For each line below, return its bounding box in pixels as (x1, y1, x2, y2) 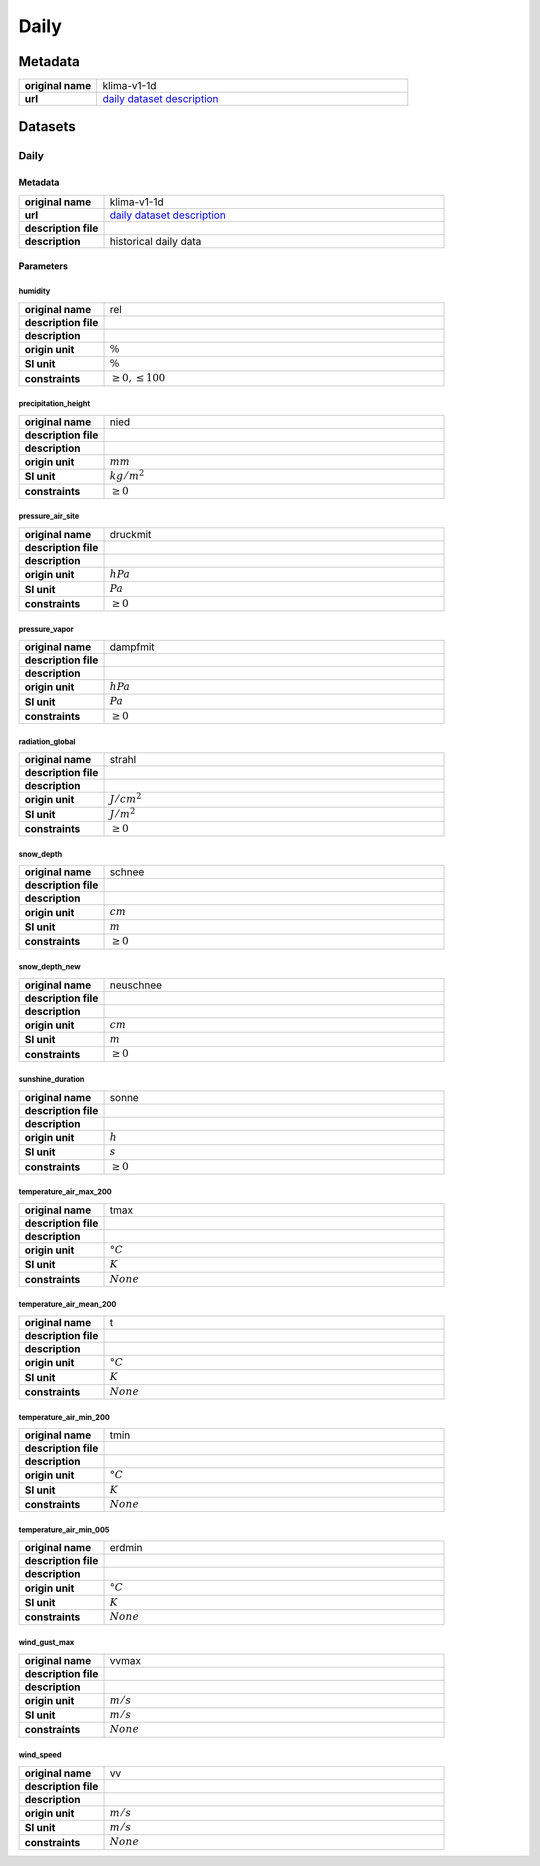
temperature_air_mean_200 (18, 1300, 117, 1310)
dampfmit (109, 640, 155, 654)
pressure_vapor (18, 624, 74, 634)
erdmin (109, 1541, 143, 1555)
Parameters (18, 260, 69, 272)
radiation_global (18, 736, 76, 747)
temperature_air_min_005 (18, 1525, 110, 1535)
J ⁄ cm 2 (109, 790, 142, 806)
